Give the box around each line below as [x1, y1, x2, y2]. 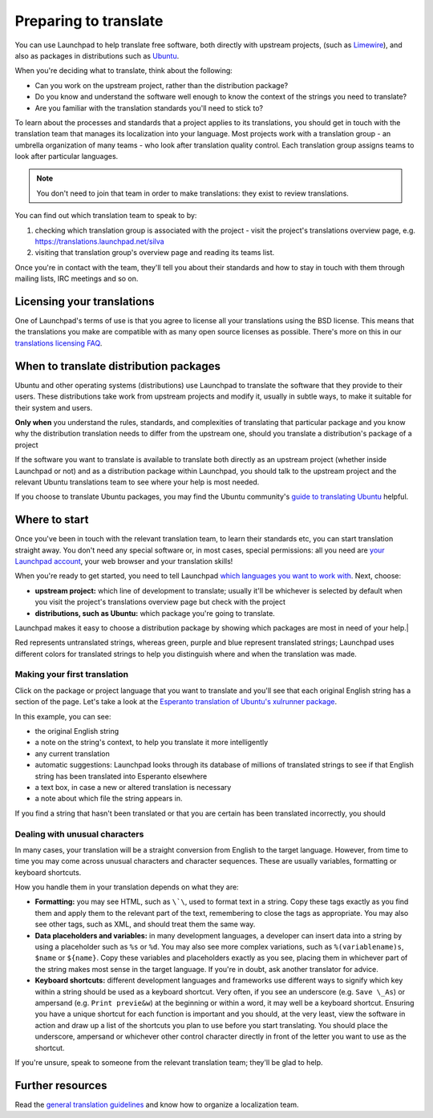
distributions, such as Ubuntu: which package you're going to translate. [34, 608, 276, 618]
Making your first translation [14, 669, 128, 680]
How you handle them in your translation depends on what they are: [14, 882, 240, 892]
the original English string [34, 727, 119, 736]
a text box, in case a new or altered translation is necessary [34, 782, 232, 792]
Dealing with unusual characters [14, 828, 144, 840]
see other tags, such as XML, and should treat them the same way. [34, 919, 256, 930]
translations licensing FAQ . [14, 338, 103, 348]
